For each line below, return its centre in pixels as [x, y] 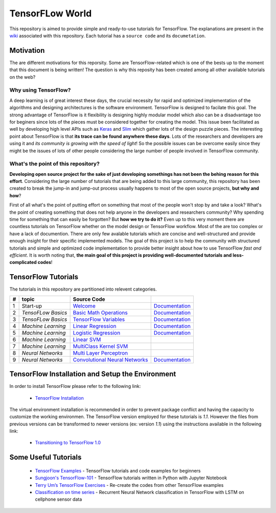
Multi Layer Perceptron [100, 353]
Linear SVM [87, 339]
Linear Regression [95, 326]
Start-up [32, 306]
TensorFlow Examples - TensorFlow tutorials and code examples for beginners [118, 470]
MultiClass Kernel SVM [100, 346]
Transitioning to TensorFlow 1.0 [68, 443]
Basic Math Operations [100, 313]
